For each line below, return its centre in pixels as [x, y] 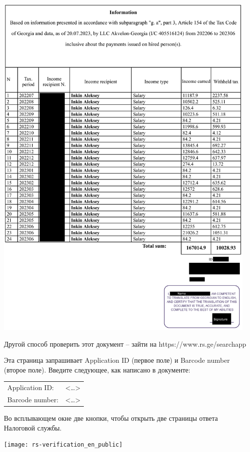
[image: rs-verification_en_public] [63, 445]
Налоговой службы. [33, 427]
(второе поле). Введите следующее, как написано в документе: [97, 369]
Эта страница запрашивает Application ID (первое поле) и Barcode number [117, 360]
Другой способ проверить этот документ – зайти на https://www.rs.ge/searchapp [125, 344]
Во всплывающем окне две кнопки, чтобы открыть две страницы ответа [111, 418]
